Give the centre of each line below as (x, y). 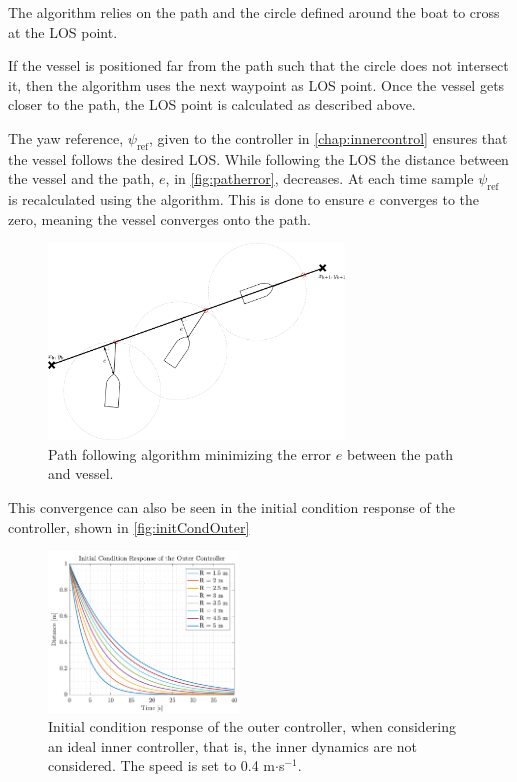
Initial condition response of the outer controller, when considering (252, 726)
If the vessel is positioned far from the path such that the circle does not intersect (258, 65)
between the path (400, 453)
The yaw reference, (66, 137)
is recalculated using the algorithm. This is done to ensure (186, 199)
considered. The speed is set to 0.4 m (162, 765)
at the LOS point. (63, 31)
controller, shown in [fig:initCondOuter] (129, 526)
